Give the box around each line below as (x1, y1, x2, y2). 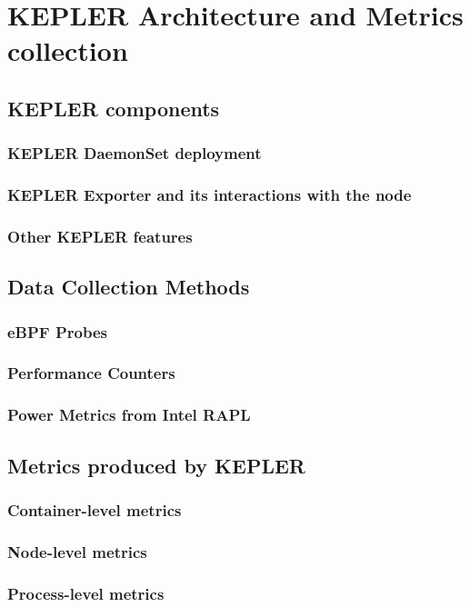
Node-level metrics (7, 540, 147, 562)
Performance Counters (7, 362, 175, 384)
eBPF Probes (7, 320, 108, 343)
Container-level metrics (7, 498, 182, 521)
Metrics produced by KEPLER (7, 451, 305, 479)
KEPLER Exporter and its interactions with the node (7, 184, 412, 206)
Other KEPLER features (7, 224, 193, 247)
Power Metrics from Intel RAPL (7, 403, 251, 426)
